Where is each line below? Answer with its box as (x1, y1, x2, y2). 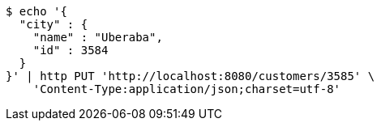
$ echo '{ (6, 5, 67, 18)
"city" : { (19, 18, 88, 31)
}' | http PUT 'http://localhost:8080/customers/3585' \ (6, 70, 375, 83)
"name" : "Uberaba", (32, 31, 163, 44)
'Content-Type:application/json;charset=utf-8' (32, 83, 341, 95)
